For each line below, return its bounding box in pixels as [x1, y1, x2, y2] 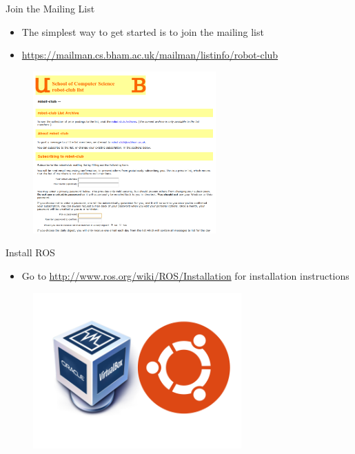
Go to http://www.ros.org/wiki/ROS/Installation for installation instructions [21, 269, 349, 283]
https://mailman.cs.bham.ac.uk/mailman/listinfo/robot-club [21, 48, 278, 62]
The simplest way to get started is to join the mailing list [21, 24, 264, 39]
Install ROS [6, 245, 55, 260]
